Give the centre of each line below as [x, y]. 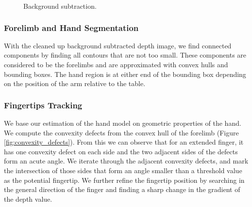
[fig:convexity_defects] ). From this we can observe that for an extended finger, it [124, 142]
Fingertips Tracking [43, 105]
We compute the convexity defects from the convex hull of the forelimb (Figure [121, 132]
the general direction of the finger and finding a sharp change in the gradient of [122, 189]
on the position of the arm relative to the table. [75, 83]
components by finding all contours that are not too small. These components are [125, 55]
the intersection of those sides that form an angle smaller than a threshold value [123, 170]
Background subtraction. [60, 6]
